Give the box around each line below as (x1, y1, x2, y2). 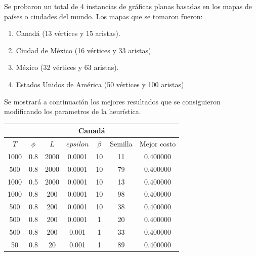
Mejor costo (139, 138, 176, 149)
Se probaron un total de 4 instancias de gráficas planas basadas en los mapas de (4, 1, 252, 11)
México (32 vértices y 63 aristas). (16, 62, 119, 72)
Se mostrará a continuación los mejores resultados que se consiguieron (4, 96, 221, 106)
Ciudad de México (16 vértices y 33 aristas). (16, 45, 153, 55)
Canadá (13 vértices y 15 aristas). (16, 28, 120, 39)
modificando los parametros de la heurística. (4, 106, 141, 117)
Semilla (110, 138, 133, 149)
